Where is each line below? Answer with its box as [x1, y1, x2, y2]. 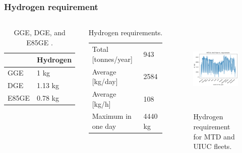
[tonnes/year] [92, 53, 133, 64]
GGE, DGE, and [14, 27, 66, 38]
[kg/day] [92, 76, 118, 87]
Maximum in [92, 111, 132, 121]
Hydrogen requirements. [88, 27, 163, 38]
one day [92, 120, 116, 131]
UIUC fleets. [193, 141, 232, 151]
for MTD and [193, 131, 235, 141]
